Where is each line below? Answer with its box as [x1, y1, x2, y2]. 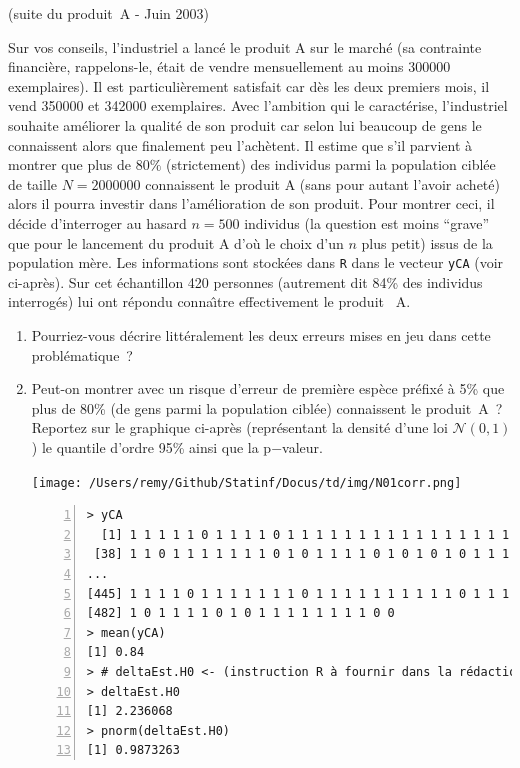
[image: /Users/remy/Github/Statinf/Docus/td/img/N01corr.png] [31, 475, 462, 490]
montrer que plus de [8, 154, 132, 175]
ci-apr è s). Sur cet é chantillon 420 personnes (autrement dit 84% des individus [8, 271, 483, 292]
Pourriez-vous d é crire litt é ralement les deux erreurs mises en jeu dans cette [31, 324, 491, 345]
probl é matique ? [31, 344, 133, 365]
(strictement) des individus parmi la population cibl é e [166, 154, 496, 175]
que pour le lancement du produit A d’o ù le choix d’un [8, 232, 344, 253]
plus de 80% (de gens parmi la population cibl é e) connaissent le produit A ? [31, 397, 503, 418]
